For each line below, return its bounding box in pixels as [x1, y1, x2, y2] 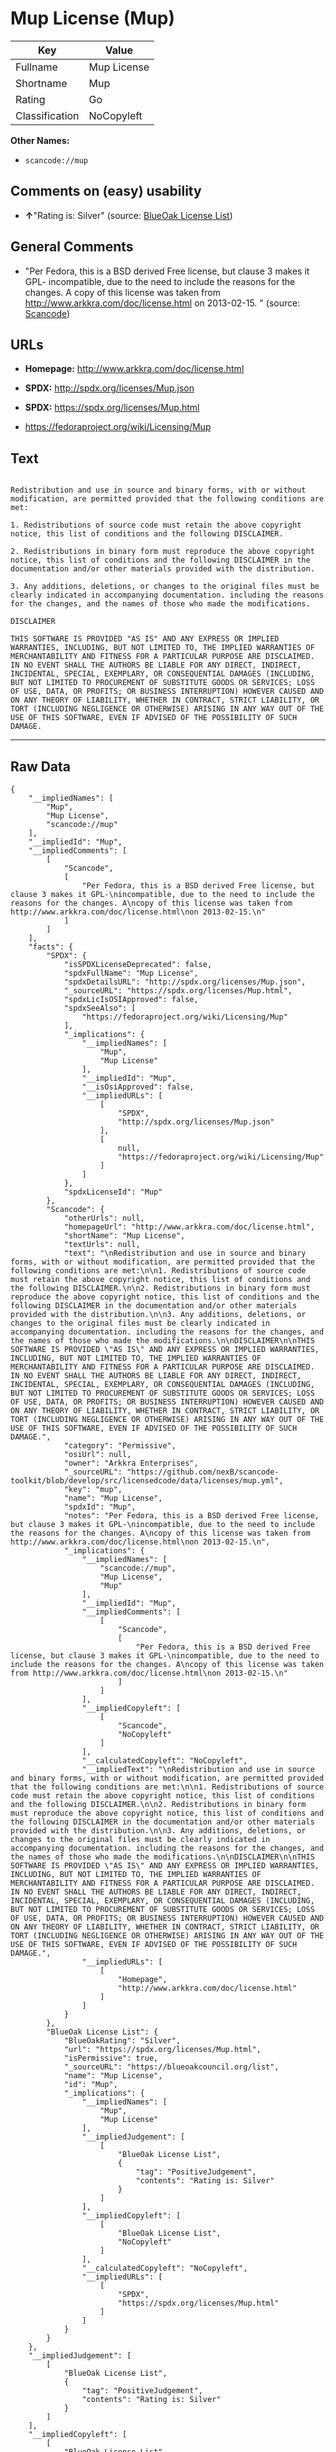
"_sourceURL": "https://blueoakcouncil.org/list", [63, 2062, 280, 2072]
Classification [15, 108, 80, 122]
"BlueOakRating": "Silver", [63, 2036, 182, 2046]
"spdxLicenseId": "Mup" [63, 1187, 163, 1197]
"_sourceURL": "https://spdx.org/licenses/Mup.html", [63, 986, 293, 996]
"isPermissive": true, [63, 2053, 159, 2063]
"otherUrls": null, [63, 1213, 145, 1223]
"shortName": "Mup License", [63, 1231, 186, 1241]
